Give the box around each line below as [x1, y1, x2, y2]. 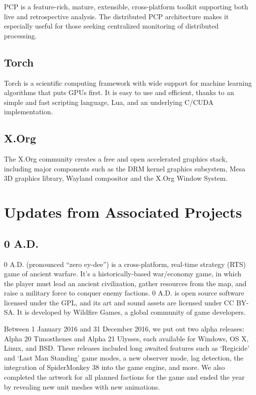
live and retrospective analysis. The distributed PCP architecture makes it [4, 11, 229, 21]
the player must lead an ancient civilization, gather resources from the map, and [4, 278, 247, 288]
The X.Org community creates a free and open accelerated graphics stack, [4, 154, 228, 164]
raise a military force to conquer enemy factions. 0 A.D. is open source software [4, 288, 244, 298]
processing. [4, 30, 37, 40]
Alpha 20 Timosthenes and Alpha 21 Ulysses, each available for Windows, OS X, [4, 333, 249, 343]
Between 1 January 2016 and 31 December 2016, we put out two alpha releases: [4, 324, 245, 334]
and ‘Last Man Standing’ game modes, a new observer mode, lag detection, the [4, 352, 244, 362]
